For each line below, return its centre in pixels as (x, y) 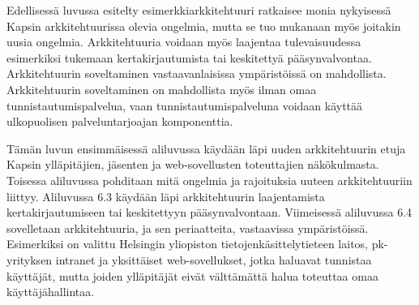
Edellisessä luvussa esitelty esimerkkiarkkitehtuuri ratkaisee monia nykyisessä (199, 10)
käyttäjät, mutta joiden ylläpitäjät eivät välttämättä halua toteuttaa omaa (192, 275)
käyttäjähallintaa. (51, 292)
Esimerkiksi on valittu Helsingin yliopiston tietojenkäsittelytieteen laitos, (188, 244)
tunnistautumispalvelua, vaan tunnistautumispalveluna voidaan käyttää (185, 105)
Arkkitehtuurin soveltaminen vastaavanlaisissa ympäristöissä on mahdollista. (197, 73)
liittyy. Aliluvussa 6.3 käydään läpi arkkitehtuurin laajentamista (166, 196)
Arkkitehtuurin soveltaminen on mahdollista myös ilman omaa (162, 89)
